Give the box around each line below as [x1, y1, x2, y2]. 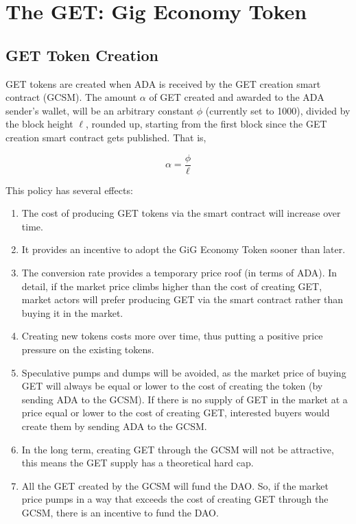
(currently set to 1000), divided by [205, 103, 351, 117]
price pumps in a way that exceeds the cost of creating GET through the [21, 492, 329, 506]
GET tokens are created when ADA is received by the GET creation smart [5, 76, 321, 91]
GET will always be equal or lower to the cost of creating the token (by [21, 379, 323, 393]
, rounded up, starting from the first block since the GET [86, 117, 327, 131]
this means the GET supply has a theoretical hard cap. [21, 455, 254, 470]
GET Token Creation [5, 44, 158, 65]
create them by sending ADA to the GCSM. [21, 418, 207, 433]
